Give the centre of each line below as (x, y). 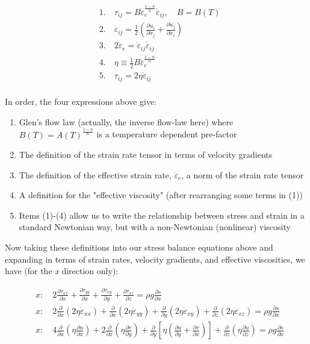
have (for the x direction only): (62, 271)
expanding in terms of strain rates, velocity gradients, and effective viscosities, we (155, 259)
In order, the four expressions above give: (81, 101)
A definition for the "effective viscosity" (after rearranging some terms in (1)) (161, 195)
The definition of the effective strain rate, (95, 174)
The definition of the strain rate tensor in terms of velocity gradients (146, 155)
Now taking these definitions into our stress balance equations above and (139, 247)
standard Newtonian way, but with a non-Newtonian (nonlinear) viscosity (155, 227)
